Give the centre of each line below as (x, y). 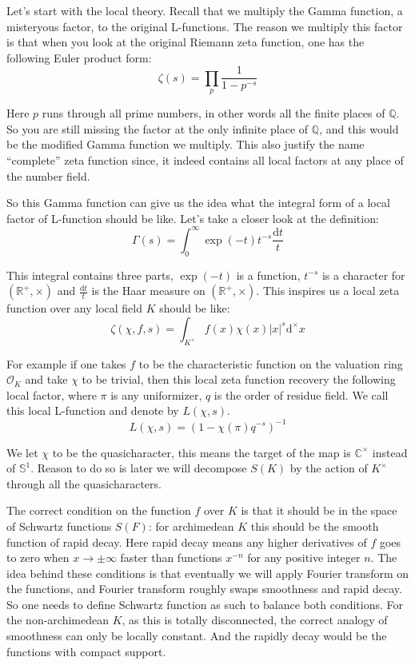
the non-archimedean (58, 620)
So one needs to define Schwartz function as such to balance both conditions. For (205, 604)
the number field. (48, 175)
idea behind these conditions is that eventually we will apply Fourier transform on (208, 573)
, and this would (359, 128)
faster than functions (171, 557)
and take (46, 379)
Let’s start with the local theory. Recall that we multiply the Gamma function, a (205, 10)
